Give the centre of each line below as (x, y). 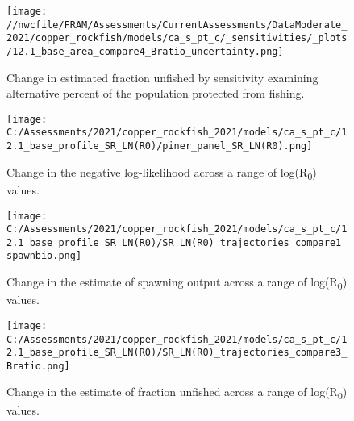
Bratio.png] (38, 366)
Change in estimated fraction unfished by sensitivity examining (162, 77)
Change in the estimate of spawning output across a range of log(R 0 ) (177, 283)
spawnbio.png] (44, 256)
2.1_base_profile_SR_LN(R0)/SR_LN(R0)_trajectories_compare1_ (177, 242)
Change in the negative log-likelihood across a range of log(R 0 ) (162, 173)
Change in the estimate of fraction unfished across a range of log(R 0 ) (177, 393)
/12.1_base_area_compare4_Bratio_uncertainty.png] (145, 51)
